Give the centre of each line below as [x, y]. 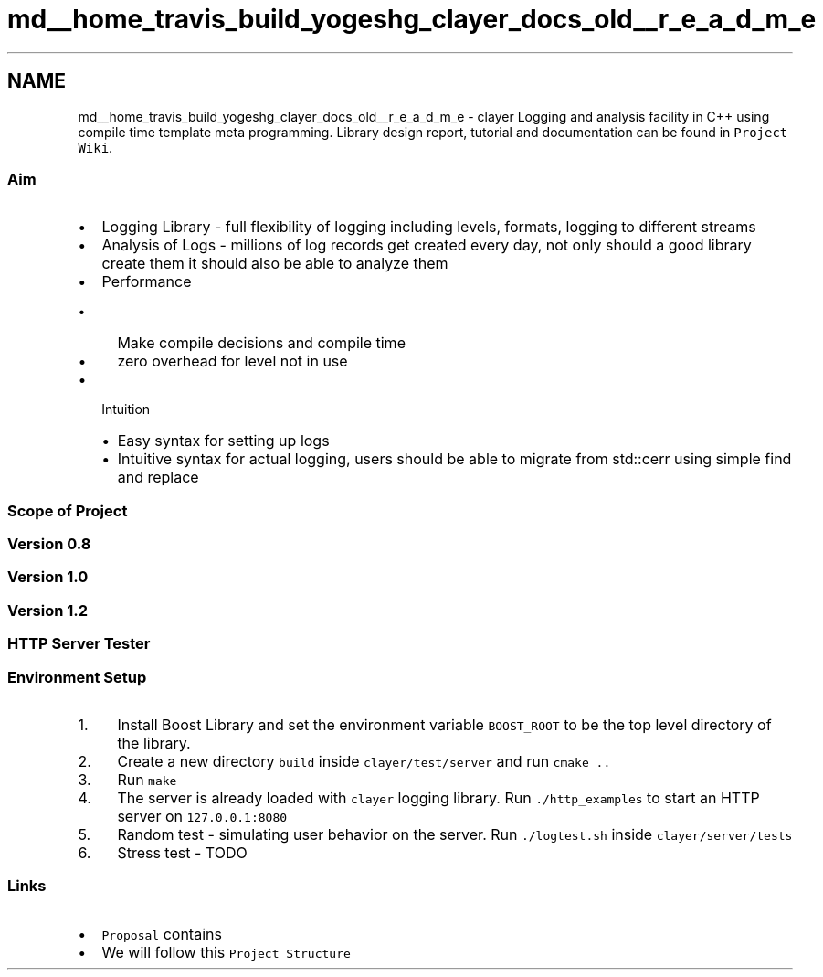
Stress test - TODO [182, 852]
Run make [147, 779]
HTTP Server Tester [79, 644]
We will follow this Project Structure [226, 952]
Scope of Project [68, 510]
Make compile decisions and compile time [261, 343]
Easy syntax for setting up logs [223, 441]
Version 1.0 [48, 577]
